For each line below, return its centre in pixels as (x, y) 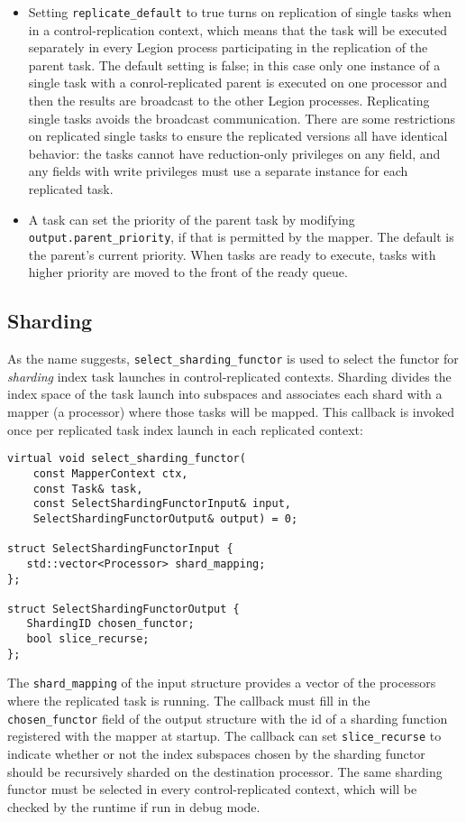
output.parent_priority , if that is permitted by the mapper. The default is (241, 237)
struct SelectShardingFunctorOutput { (123, 609)
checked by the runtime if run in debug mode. (134, 806)
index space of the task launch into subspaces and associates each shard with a (225, 394)
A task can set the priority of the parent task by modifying (192, 219)
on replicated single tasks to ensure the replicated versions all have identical (238, 136)
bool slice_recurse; (88, 639)
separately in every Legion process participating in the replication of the (228, 47)
